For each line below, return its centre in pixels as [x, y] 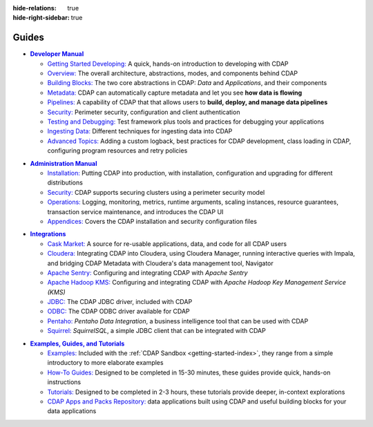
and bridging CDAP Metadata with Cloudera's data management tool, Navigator [160, 263]
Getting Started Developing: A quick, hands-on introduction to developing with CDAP [168, 64]
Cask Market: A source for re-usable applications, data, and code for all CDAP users [167, 244]
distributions [65, 182]
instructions [64, 382]
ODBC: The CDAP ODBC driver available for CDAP [118, 312]
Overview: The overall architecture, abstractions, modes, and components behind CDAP [173, 73]
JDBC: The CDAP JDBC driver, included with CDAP [120, 302]
